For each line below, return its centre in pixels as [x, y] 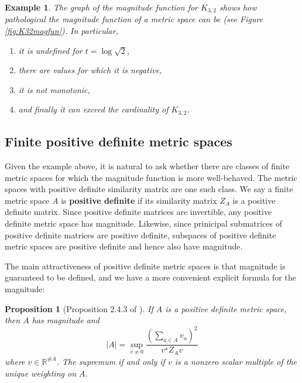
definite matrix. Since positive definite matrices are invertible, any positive [138, 212]
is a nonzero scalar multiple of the [236, 361]
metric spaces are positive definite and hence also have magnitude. [124, 246]
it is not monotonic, [54, 89]
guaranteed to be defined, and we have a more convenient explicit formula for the [150, 277]
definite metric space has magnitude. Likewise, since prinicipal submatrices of [144, 223]
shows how [238, 7]
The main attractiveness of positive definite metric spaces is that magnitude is [145, 266]
